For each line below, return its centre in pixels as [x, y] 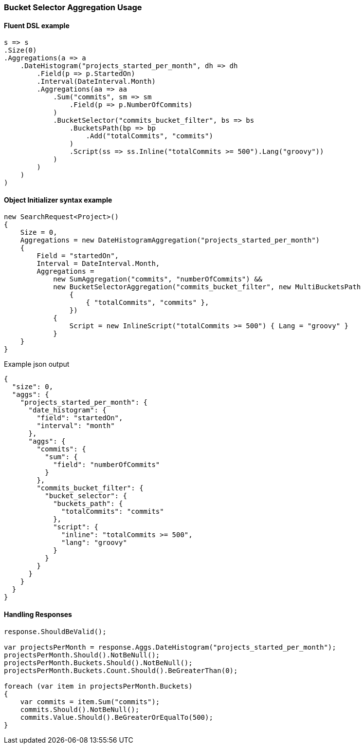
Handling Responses [38, 615]
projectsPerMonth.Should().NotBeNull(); [82, 655]
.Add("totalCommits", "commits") [149, 136]
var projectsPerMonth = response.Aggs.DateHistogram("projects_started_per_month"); [170, 647]
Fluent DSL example [37, 25]
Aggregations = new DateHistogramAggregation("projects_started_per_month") [170, 240]
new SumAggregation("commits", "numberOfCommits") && [158, 279]
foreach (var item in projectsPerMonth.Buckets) [98, 686]
